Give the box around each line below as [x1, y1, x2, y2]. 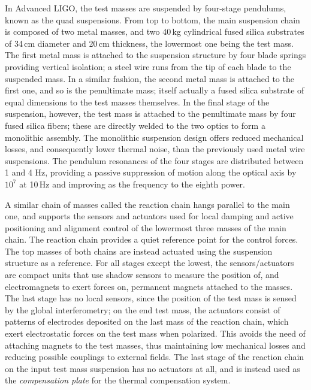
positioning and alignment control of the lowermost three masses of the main [5, 221, 286, 234]
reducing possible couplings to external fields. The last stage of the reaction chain [5, 350, 304, 363]
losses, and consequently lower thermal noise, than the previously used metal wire [5, 143, 305, 155]
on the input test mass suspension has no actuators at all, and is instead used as [5, 362, 300, 374]
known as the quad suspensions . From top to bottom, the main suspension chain [5, 13, 300, 26]
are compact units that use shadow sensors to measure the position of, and [5, 268, 279, 281]
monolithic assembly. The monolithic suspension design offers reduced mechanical [5, 131, 304, 143]
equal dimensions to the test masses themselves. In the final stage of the [5, 95, 270, 108]
